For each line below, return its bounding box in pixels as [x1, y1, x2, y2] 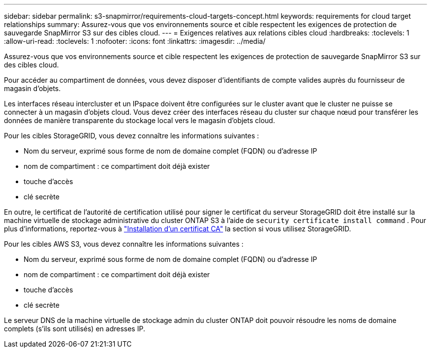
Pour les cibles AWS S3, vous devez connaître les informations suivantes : [4, 240, 244, 248]
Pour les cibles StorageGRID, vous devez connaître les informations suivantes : [4, 131, 259, 140]
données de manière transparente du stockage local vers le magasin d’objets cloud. [4, 116, 275, 125]
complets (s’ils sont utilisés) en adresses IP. [4, 324, 145, 333]
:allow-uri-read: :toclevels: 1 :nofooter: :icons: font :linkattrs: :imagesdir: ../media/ [4, 37, 266, 45]
